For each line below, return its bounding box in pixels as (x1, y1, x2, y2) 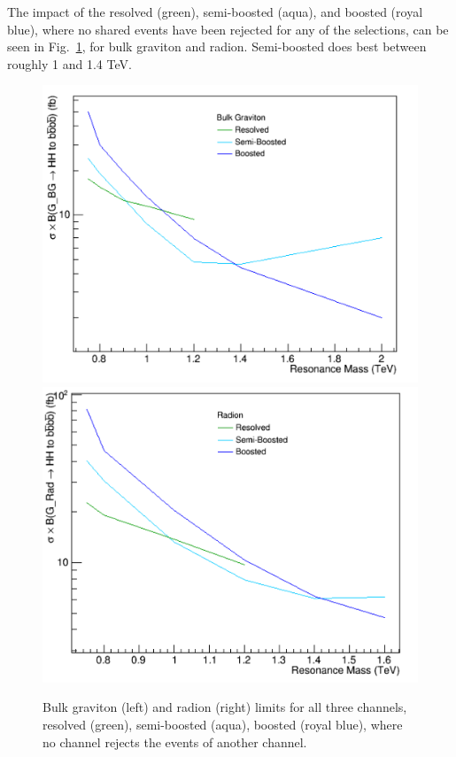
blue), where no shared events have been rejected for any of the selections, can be (7, 19, 449, 38)
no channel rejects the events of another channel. (43, 732, 307, 751)
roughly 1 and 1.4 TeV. (7, 54, 132, 73)
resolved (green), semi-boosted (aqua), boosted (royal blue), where (43, 715, 403, 733)
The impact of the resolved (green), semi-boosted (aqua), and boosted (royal (7, 3, 423, 20)
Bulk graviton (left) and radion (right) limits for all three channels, (43, 698, 407, 716)
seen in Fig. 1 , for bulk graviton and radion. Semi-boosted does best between (7, 37, 427, 56)
